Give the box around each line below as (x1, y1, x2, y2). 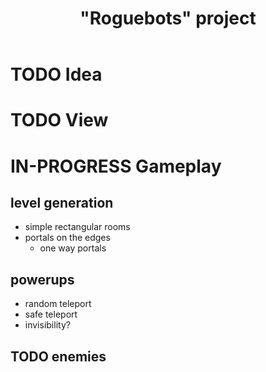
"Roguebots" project (79, 7, 257, 30)
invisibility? (24, 319, 71, 331)
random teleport (24, 298, 92, 310)
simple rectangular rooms (24, 221, 131, 233)
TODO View (10, 109, 109, 132)
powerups (10, 271, 75, 288)
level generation (10, 194, 114, 211)
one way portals (39, 242, 107, 254)
